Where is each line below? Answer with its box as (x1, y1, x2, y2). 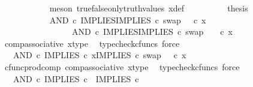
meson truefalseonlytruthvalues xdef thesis (49, 2, 248, 14)
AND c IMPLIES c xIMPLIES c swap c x (13, 49, 186, 61)
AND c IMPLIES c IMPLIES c (13, 72, 139, 85)
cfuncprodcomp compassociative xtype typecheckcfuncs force (4, 60, 240, 73)
